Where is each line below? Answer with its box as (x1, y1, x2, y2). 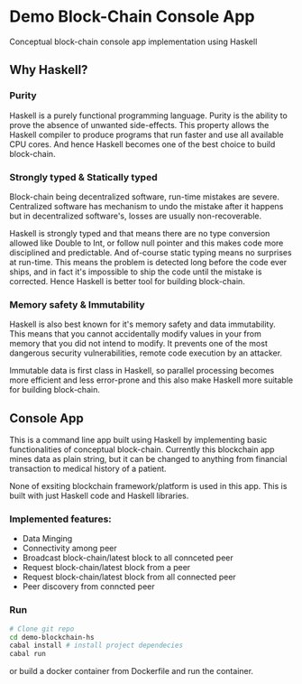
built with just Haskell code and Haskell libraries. (9, 490, 189, 502)
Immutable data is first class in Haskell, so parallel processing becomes (9, 365, 275, 376)
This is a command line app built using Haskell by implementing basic (9, 435, 268, 446)
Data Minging (22, 533, 73, 544)
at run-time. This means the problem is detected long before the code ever (9, 256, 288, 267)
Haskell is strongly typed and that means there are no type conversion (9, 227, 270, 238)
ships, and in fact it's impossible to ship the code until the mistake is (9, 266, 262, 277)
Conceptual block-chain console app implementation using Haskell (9, 36, 258, 47)
